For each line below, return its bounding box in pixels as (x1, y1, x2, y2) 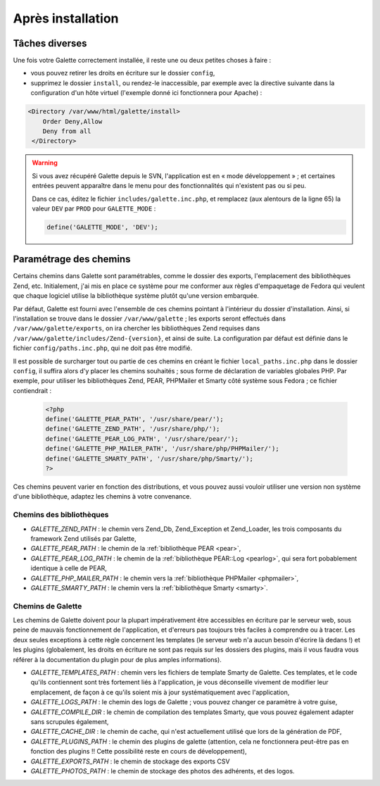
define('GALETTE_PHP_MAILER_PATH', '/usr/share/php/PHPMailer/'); (45, 444, 279, 453)
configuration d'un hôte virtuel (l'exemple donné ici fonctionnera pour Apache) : (30, 89, 262, 97)
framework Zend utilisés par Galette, (30, 534, 137, 542)
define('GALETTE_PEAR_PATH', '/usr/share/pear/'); (45, 416, 224, 423)
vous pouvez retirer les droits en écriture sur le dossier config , (30, 69, 215, 77)
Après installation (13, 11, 119, 26)
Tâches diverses (13, 37, 87, 49)
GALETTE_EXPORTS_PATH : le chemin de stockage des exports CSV (30, 757, 230, 766)
